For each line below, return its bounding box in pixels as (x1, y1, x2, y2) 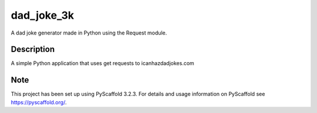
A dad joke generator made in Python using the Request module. (11, 29, 167, 36)
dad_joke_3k (11, 9, 75, 22)
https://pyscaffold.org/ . (11, 98, 67, 105)
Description (11, 44, 55, 54)
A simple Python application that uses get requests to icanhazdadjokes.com (11, 60, 195, 67)
